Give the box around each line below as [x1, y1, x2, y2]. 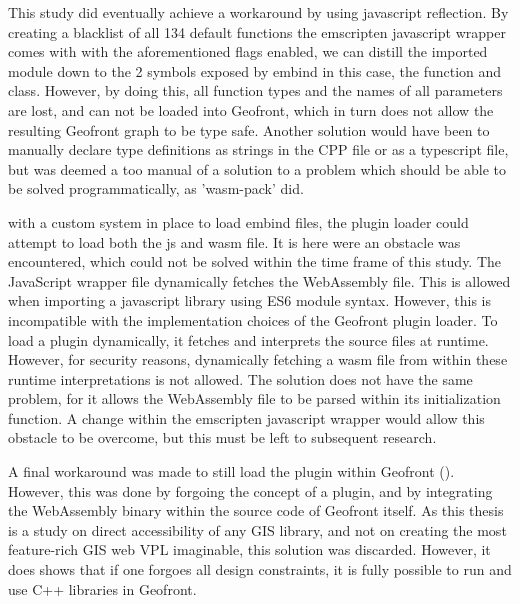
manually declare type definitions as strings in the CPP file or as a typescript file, [8, 139, 509, 160]
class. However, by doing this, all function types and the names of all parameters [8, 80, 503, 101]
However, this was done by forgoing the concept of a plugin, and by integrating [8, 480, 493, 501]
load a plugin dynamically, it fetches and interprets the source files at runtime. [8, 329, 489, 350]
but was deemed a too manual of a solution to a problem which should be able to [8, 158, 507, 179]
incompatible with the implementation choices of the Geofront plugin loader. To [8, 309, 498, 330]
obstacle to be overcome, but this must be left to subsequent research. [8, 427, 437, 448]
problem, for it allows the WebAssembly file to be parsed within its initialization [8, 388, 501, 409]
